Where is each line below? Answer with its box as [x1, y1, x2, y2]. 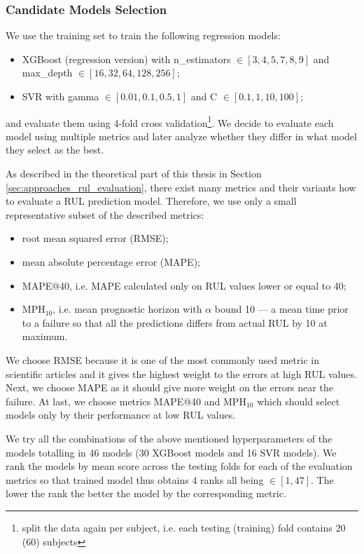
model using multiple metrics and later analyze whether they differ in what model [6, 128, 357, 143]
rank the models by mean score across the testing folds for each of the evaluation [6, 459, 353, 473]
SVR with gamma [22, 89, 99, 103]
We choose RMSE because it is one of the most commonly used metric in [6, 352, 319, 367]
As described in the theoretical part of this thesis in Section [6, 166, 262, 181]
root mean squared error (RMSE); [22, 231, 169, 245]
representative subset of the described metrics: [6, 207, 204, 222]
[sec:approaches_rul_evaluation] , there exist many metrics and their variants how [6, 180, 356, 194]
